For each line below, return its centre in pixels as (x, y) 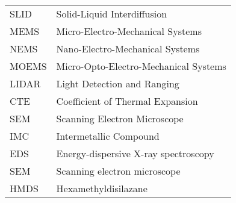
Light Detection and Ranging (118, 83)
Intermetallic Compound (108, 136)
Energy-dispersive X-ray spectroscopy (135, 153)
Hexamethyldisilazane (102, 188)
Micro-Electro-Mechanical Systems (129, 31)
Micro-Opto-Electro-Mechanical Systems (141, 66)
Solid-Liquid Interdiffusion (112, 14)
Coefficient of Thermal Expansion (127, 101)
